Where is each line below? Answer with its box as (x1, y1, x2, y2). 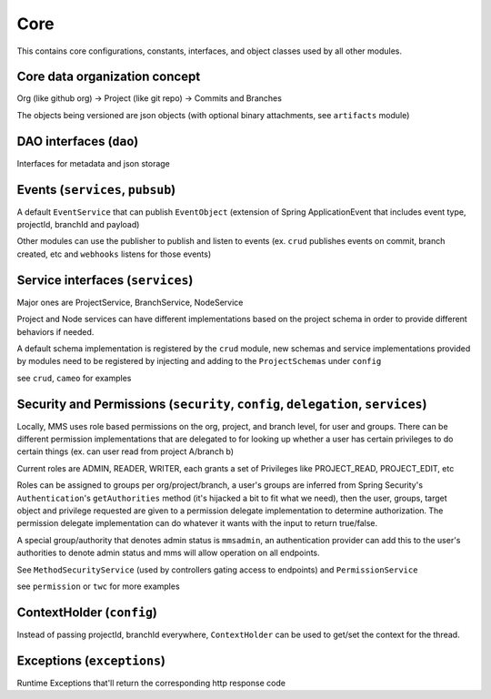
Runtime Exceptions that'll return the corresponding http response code (16, 677, 286, 688)
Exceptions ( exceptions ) (16, 653, 165, 668)
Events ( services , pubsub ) (16, 182, 176, 198)
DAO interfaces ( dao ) (16, 133, 139, 149)
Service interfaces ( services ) (16, 272, 194, 288)
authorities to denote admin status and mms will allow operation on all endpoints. (16, 547, 320, 559)
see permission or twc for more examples (16, 581, 181, 592)
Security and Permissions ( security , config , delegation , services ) (16, 396, 427, 411)
